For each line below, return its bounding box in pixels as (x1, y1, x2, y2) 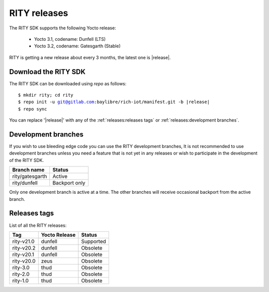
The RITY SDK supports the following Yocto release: (9, 25, 117, 31)
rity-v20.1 (12, 251, 34, 258)
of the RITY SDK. (9, 157, 44, 163)
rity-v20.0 (12, 257, 36, 264)
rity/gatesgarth (12, 173, 47, 180)
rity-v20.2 (12, 244, 36, 251)
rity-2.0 (12, 271, 30, 278)
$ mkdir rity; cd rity (18, 92, 74, 98)
